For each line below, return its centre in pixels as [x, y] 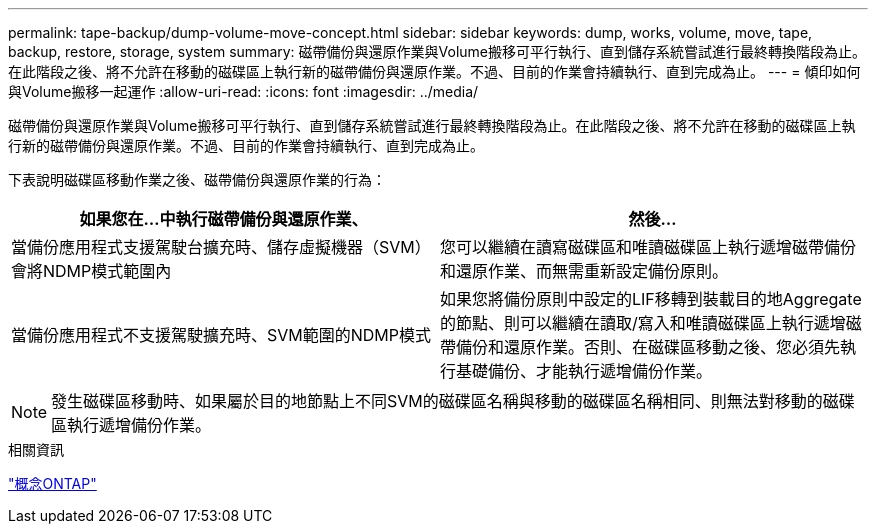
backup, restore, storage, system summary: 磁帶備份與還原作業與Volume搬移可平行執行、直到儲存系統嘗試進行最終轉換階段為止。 [437, 51]
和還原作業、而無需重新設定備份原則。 [584, 271]
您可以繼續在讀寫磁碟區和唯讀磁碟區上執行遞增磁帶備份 [648, 247]
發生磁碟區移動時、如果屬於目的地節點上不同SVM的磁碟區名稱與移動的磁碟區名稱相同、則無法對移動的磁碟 [453, 401]
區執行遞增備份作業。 [131, 425]
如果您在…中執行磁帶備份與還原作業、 [223, 219]
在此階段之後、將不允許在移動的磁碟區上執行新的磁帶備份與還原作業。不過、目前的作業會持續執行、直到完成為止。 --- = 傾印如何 [434, 71]
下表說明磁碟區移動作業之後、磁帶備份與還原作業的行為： [197, 179]
